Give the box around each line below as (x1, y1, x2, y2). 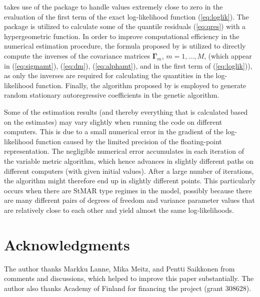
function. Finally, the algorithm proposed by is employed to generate (35, 80, 246, 90)
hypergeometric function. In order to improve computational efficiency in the (4, 31, 239, 41)
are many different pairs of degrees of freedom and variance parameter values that (4, 195, 255, 205)
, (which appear (204, 50, 252, 61)
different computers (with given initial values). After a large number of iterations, (4, 165, 254, 176)
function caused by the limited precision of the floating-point (35, 136, 222, 146)
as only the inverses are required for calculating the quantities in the (4, 70, 213, 81)
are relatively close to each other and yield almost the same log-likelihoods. (4, 204, 234, 215)
